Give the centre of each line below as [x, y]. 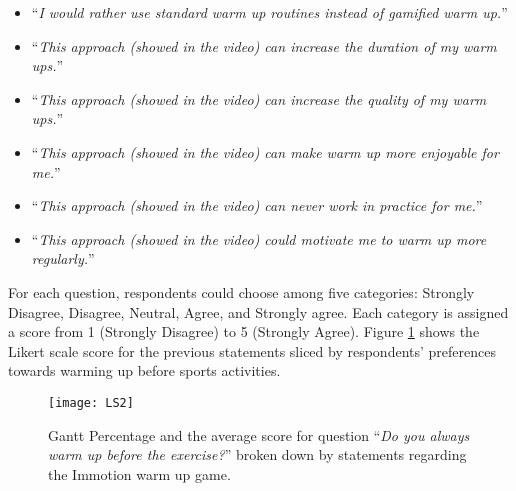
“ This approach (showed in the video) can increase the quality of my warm [259, 98]
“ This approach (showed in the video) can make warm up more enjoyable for [265, 151]
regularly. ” [63, 258]
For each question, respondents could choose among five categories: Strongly [241, 291]
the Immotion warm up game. [139, 473]
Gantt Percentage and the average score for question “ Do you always [259, 434]
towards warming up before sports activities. [144, 370]
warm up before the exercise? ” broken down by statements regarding [257, 454]
